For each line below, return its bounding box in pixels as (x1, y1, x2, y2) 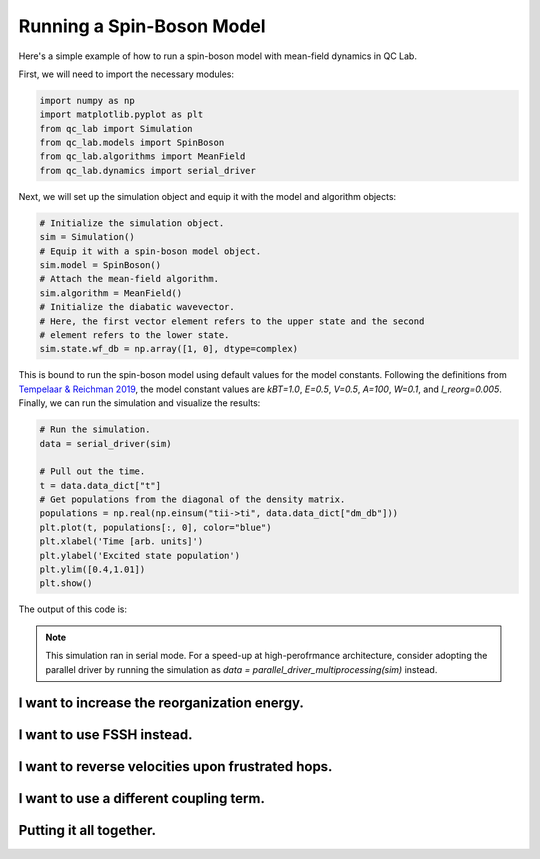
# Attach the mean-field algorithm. (39, 273, 220, 285)
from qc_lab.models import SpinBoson (39, 137, 225, 149)
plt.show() (39, 578, 93, 589)
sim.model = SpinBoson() (39, 260, 162, 271)
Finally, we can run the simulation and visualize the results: (18, 397, 261, 409)
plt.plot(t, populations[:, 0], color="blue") (39, 521, 272, 533)
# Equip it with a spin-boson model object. (39, 245, 262, 257)
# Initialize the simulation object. (39, 217, 225, 229)
